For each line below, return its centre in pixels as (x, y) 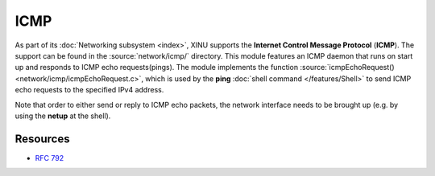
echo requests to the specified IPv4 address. (89, 90)
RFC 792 (50, 158)
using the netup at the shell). (63, 116)
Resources (42, 139)
